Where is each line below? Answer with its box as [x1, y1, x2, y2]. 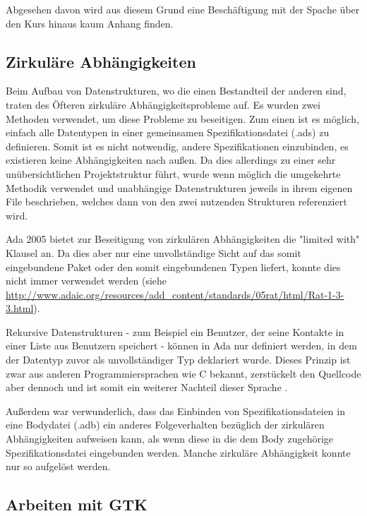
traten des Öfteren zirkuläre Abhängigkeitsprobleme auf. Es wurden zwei [6, 97, 320, 112]
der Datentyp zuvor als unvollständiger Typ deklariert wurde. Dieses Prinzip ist [6, 352, 351, 367]
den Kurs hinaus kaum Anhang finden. [6, 16, 174, 30]
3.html [6, 301, 34, 316]
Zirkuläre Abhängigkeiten [6, 50, 196, 72]
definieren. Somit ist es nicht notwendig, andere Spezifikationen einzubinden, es [6, 138, 349, 153]
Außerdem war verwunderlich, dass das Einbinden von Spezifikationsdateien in [6, 403, 345, 418]
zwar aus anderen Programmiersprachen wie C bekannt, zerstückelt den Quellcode [6, 366, 361, 380]
